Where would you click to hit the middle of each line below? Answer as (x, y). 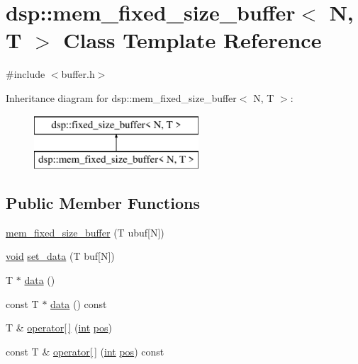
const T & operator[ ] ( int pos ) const (85, 351)
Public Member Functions (103, 203)
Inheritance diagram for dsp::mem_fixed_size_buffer (121, 97)
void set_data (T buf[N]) (60, 256)
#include (26, 74)
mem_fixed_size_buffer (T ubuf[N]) (85, 232)
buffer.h (78, 74)
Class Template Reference (192, 40)
